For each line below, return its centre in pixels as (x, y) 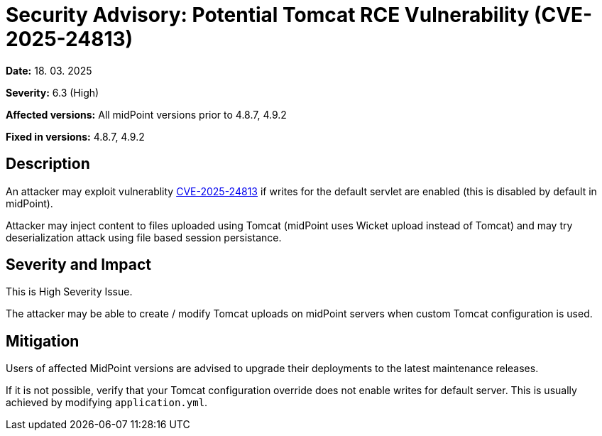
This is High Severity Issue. (69, 292)
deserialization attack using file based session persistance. (144, 237)
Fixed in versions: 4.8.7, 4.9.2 (75, 136)
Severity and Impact (78, 265)
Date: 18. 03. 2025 (49, 70)
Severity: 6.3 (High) (53, 92)
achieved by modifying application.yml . (107, 403)
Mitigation (43, 341)
